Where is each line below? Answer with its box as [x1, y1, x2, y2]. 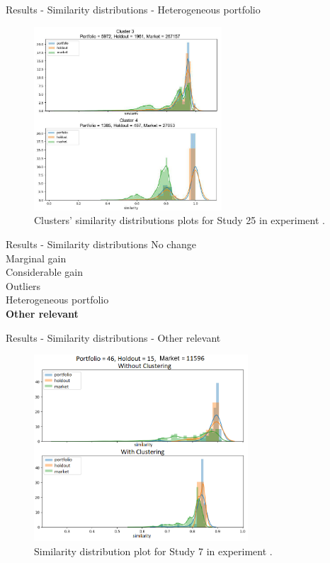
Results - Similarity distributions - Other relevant [6, 330, 221, 345]
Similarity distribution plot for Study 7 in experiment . [34, 543, 273, 558]
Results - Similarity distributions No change [6, 237, 196, 252]
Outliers [6, 278, 41, 293]
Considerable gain [6, 264, 84, 279]
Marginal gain [6, 250, 67, 265]
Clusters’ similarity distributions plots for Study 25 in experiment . [34, 213, 325, 228]
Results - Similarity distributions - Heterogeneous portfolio [6, 2, 261, 16]
